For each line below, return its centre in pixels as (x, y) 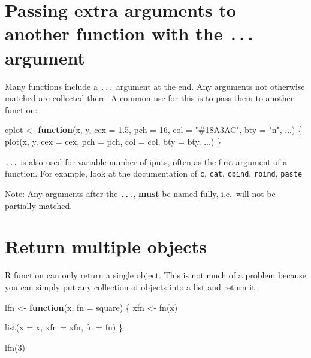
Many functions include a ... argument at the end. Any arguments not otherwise (155, 86)
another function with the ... (130, 33)
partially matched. (39, 205)
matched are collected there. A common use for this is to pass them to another (150, 98)
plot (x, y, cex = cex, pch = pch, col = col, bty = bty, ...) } (113, 142)
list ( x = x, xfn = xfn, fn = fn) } (64, 327)
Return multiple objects (106, 246)
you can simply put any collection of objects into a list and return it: (131, 286)
